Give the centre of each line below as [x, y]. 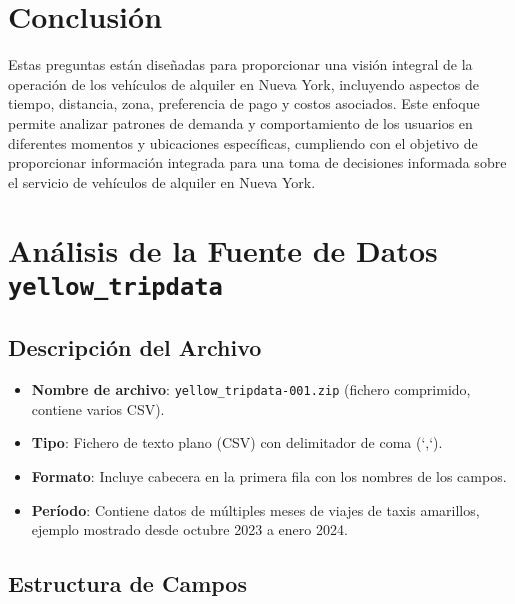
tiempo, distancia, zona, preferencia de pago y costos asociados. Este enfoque [244, 103]
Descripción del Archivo [135, 347]
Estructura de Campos [127, 583]
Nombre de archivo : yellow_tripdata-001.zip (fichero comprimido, [251, 389]
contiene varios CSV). [98, 408]
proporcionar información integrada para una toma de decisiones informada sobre [257, 162]
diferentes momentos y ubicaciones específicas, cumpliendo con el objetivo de [243, 142]
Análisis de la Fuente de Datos [223, 250]
